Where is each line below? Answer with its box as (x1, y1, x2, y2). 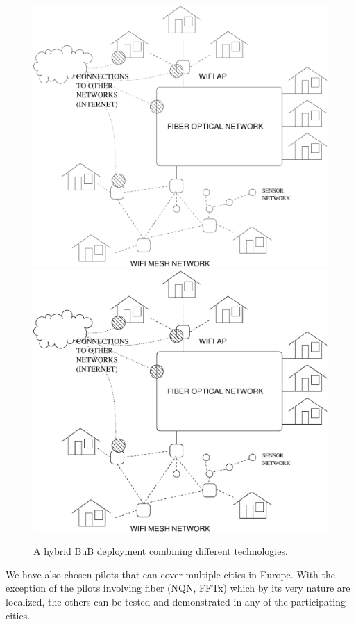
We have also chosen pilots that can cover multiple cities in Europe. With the (6, 567, 336, 581)
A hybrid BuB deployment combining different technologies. (33, 544, 288, 558)
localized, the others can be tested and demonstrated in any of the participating (6, 594, 346, 608)
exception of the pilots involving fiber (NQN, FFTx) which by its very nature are (6, 581, 350, 595)
